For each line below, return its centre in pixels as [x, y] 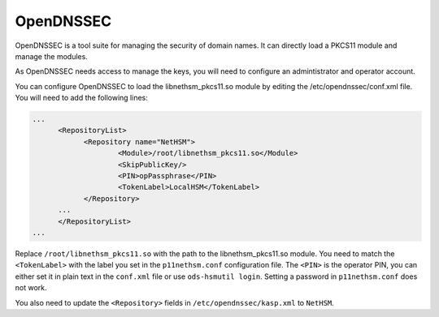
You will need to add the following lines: [81, 98]
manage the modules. [52, 56]
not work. [31, 288]
